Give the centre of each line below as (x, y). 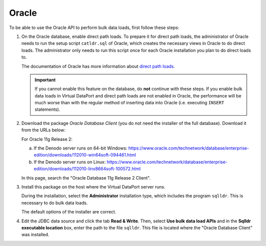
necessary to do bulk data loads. (55, 203)
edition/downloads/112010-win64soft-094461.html (85, 155)
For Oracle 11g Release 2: (47, 139)
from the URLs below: (44, 130)
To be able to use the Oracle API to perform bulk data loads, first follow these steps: (94, 28)
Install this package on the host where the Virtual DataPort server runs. (93, 186)
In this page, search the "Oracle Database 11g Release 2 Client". (86, 178)
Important (45, 80)
